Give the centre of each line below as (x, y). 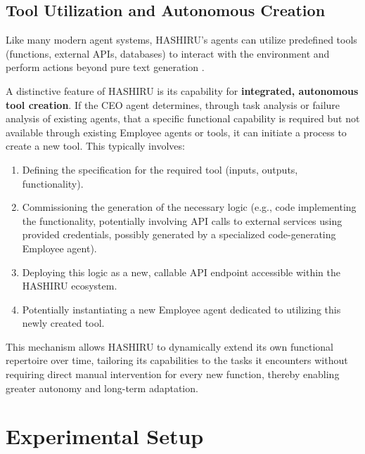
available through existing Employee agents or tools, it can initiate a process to (176, 132)
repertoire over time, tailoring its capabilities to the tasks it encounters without (177, 360)
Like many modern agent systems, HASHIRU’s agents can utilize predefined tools (181, 40)
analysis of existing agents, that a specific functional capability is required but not (183, 118)
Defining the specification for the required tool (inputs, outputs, (160, 169)
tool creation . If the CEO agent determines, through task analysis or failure (173, 104)
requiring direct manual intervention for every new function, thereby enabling (173, 374)
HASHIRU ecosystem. (70, 286)
